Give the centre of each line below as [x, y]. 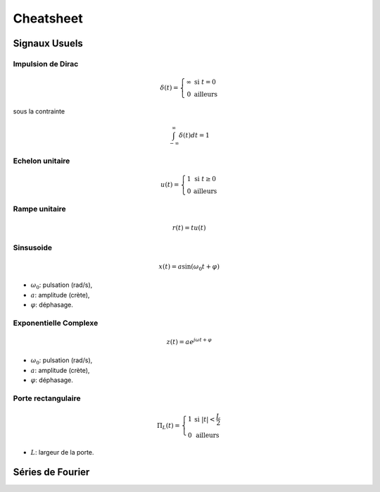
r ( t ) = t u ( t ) [189, 228]
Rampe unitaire [39, 209]
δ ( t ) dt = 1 [195, 135]
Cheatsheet [48, 18]
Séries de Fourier [51, 472]
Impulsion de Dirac [46, 63]
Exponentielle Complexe [56, 323]
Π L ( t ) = [169, 426]
